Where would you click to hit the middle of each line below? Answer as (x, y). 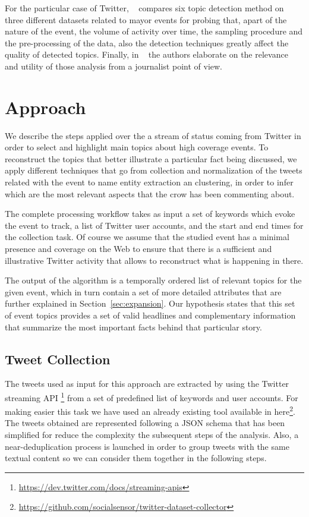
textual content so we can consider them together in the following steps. (136, 458)
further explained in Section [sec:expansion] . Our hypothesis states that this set (150, 303)
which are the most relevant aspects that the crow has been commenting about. (150, 193)
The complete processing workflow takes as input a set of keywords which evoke (150, 214)
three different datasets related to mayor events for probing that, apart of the (146, 19)
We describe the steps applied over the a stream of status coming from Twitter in (153, 135)
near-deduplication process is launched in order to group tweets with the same (147, 446)
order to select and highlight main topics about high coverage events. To (137, 147)
